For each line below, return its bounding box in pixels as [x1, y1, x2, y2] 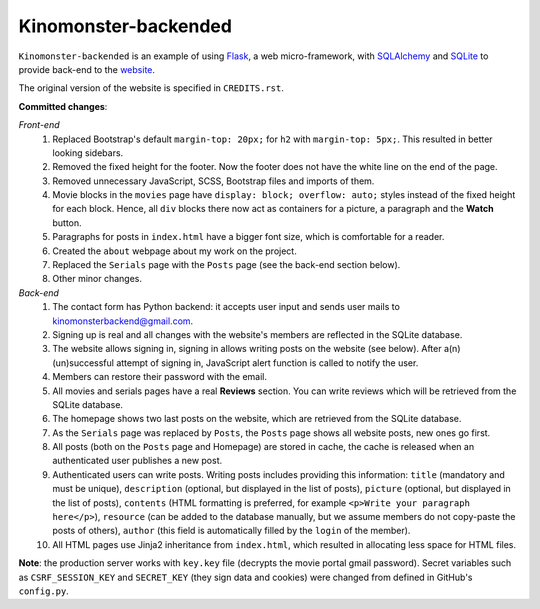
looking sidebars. [52, 146, 124, 159]
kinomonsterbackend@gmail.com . [52, 315, 194, 327]
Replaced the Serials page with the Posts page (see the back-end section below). [52, 259, 401, 271]
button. [52, 216, 82, 229]
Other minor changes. [52, 273, 143, 285]
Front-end [18, 119, 60, 131]
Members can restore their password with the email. [52, 371, 267, 383]
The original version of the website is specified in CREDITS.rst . [18, 82, 285, 94]
